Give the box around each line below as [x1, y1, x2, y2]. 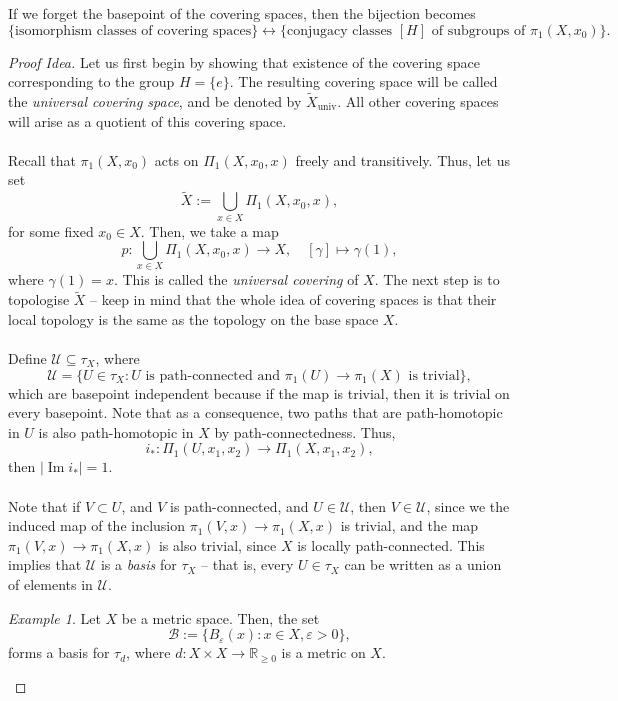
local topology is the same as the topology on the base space [8, 308, 379, 329]
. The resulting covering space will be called [229, 71, 498, 92]
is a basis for [100, 554, 177, 575]
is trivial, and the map [340, 515, 479, 536]
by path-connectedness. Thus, [214, 421, 396, 442]
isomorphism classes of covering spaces [15, 23, 252, 38]
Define [8, 348, 47, 369]
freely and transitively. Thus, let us [295, 149, 511, 170]
